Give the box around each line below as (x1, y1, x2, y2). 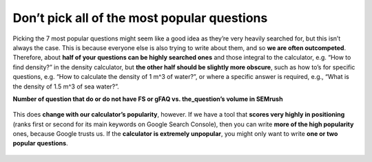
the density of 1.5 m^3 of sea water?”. (12, 82, 120, 91)
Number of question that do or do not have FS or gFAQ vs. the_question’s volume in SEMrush (12, 95, 283, 103)
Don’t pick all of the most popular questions (12, 10, 268, 25)
